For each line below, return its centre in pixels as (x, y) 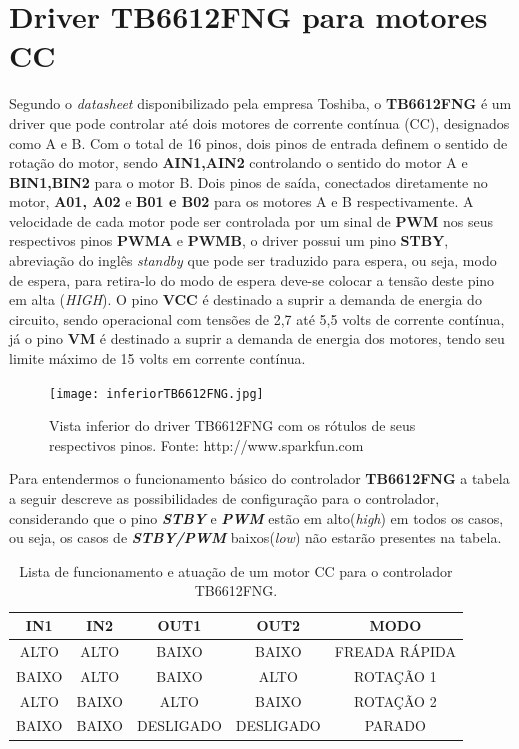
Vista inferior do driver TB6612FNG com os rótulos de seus (232, 425)
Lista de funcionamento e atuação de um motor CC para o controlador (236, 570)
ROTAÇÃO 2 (395, 700)
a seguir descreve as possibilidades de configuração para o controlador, (224, 498)
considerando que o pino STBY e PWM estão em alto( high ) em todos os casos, (256, 517)
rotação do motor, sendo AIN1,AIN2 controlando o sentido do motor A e (238, 162)
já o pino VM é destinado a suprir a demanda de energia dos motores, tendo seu (257, 338)
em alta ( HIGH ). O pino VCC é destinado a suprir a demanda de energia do (245, 299)
